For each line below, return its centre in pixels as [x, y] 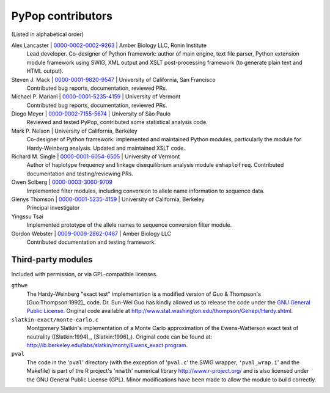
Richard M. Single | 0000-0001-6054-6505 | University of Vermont [96, 156]
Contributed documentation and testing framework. [91, 242]
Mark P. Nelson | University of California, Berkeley [74, 131]
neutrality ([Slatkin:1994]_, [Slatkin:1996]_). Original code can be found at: [119, 337]
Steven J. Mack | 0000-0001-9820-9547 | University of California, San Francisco [114, 79]
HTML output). [45, 71]
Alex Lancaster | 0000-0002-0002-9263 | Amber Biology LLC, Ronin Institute [109, 45]
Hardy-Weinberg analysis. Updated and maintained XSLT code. [106, 148]
